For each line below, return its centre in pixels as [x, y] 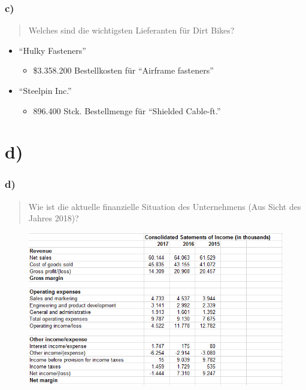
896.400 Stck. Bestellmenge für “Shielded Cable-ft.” [127, 110]
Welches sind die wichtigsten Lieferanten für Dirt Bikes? [131, 30]
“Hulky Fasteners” [52, 50]
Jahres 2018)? [54, 218]
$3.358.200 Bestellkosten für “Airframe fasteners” [123, 70]
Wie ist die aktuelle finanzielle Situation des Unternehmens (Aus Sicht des [165, 206]
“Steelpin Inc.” [45, 90]
